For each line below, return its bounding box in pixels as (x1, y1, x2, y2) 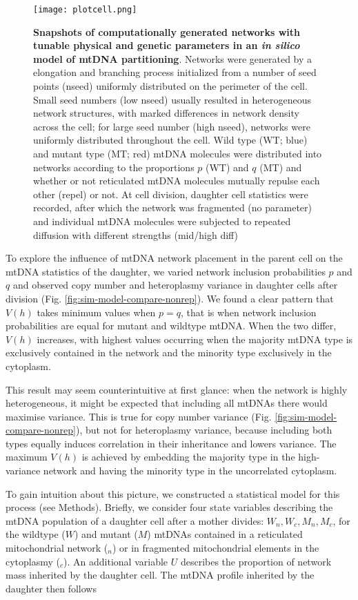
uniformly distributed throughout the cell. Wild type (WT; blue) (33, 133, 308, 147)
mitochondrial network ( (6, 541, 108, 555)
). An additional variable (63, 554, 168, 568)
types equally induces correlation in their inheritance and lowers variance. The (6, 436, 337, 450)
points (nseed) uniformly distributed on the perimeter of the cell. (33, 79, 308, 93)
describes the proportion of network (180, 554, 332, 568)
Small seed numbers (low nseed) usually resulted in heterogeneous (33, 92, 312, 106)
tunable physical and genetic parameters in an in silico (33, 38, 300, 52)
